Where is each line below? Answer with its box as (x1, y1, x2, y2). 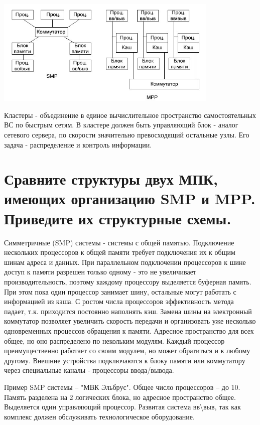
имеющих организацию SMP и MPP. (4, 188, 255, 209)
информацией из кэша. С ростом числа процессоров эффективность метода (4, 296, 234, 307)
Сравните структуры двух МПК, (4, 169, 218, 189)
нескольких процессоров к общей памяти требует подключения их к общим (4, 247, 235, 257)
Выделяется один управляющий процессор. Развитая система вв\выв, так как (4, 401, 241, 412)
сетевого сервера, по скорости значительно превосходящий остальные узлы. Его (4, 129, 249, 139)
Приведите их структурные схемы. (4, 208, 231, 228)
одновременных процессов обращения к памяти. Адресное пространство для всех (4, 325, 254, 336)
